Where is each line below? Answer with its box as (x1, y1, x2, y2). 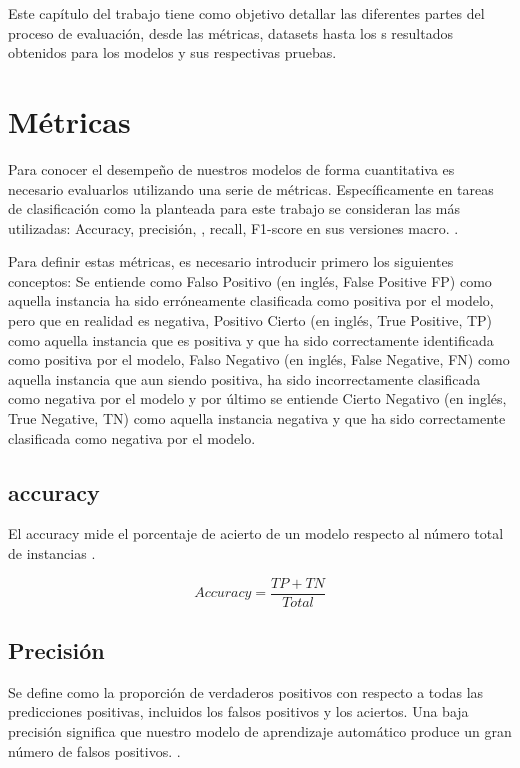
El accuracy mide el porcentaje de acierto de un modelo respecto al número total (8, 523, 504, 544)
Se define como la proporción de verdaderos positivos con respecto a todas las (8, 681, 484, 702)
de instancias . (8, 543, 96, 564)
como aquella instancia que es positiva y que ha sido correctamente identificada (8, 329, 494, 350)
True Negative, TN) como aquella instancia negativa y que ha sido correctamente (8, 408, 506, 429)
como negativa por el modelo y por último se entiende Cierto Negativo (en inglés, (8, 388, 507, 409)
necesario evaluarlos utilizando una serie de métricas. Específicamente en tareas (8, 178, 494, 199)
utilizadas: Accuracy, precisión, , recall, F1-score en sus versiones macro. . (8, 217, 459, 238)
